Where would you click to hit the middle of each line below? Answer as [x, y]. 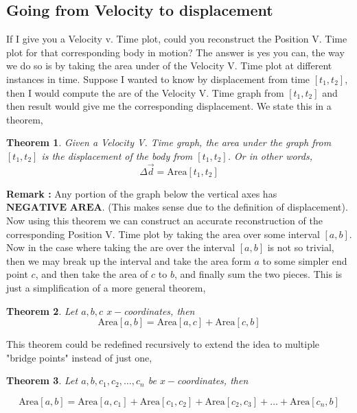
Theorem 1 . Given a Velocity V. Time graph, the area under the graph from [169, 142]
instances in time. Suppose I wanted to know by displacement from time [158, 79]
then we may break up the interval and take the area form [129, 260]
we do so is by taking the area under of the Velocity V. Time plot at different [169, 66]
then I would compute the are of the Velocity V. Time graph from [145, 92]
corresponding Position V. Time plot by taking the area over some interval [163, 234]
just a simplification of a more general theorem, [106, 287]
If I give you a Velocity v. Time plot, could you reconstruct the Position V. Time [177, 39]
